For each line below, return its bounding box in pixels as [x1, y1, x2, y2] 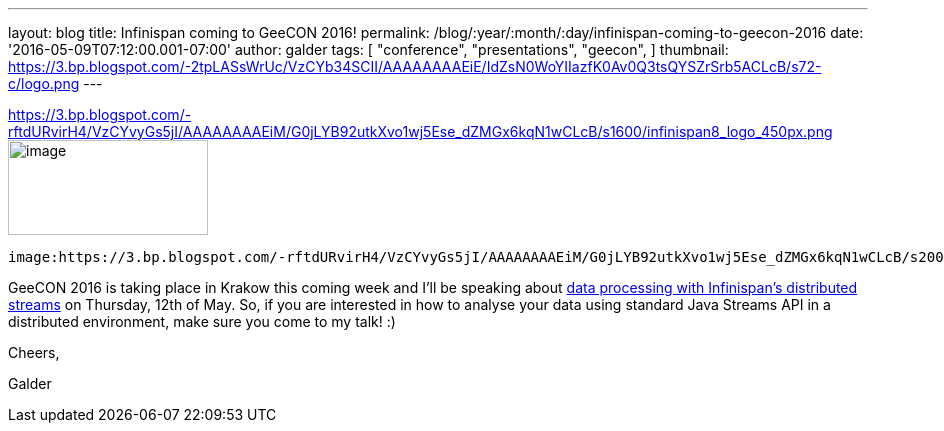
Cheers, [8, 344, 60, 361]
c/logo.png [8, 75, 80, 92]
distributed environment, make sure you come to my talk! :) [8, 313, 396, 330]
